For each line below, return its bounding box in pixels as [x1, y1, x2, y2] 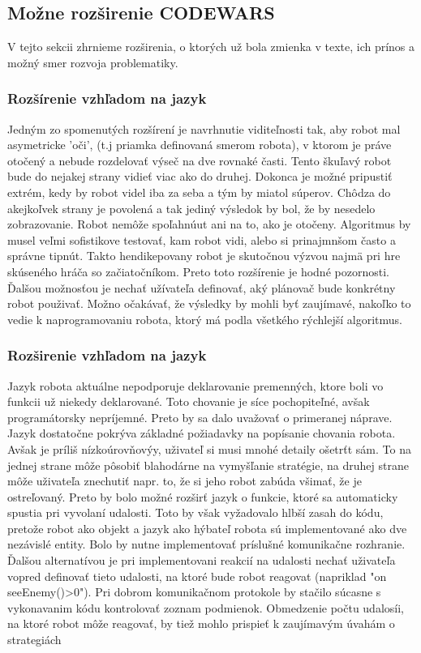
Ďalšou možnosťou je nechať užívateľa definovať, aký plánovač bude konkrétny [7, 279, 396, 296]
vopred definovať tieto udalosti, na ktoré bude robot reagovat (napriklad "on [7, 567, 387, 584]
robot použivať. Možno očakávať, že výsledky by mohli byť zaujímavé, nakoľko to [7, 295, 411, 312]
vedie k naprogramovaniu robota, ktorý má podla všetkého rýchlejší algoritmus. [7, 310, 403, 327]
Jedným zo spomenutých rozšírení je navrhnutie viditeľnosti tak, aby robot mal [7, 120, 401, 137]
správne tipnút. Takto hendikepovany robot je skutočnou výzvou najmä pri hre [7, 247, 401, 264]
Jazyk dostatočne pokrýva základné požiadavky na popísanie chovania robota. [7, 425, 396, 442]
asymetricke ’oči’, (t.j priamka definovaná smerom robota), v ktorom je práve [7, 136, 392, 153]
